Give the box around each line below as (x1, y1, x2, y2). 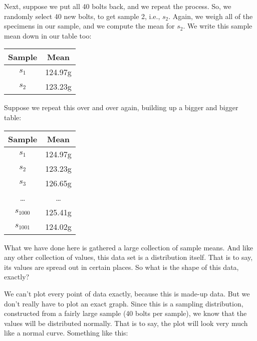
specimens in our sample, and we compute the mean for (4, 21, 175, 31)
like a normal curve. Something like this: (4, 327, 128, 338)
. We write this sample (183, 21, 252, 31)
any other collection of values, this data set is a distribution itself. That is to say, (4, 252, 253, 262)
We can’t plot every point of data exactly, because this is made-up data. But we (4, 288, 250, 298)
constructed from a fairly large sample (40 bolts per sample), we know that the (4, 308, 247, 318)
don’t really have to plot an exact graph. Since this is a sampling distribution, (4, 298, 243, 308)
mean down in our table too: (4, 30, 92, 41)
